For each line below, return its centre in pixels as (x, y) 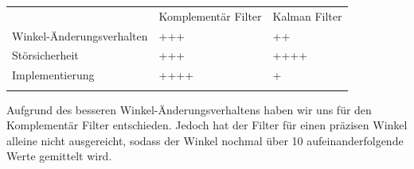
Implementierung (53, 75)
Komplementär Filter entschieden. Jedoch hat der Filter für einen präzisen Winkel (207, 125)
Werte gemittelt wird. (59, 156)
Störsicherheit (45, 55)
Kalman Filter (307, 15)
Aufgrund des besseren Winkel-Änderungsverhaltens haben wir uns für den (189, 109)
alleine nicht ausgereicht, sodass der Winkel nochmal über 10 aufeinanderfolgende (205, 140)
